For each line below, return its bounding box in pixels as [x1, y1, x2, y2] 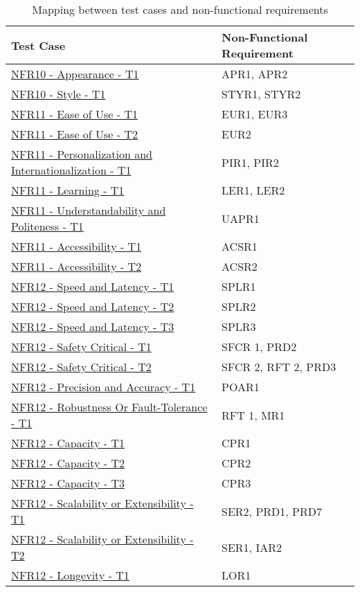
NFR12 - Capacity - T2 [11, 455, 125, 471]
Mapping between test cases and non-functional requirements [32, 1, 328, 17]
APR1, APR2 [222, 66, 288, 82]
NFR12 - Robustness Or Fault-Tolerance [11, 399, 208, 415]
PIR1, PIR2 [222, 154, 279, 170]
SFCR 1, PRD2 [222, 339, 297, 355]
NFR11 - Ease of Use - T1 [11, 106, 138, 122]
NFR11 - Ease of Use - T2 [11, 126, 138, 142]
